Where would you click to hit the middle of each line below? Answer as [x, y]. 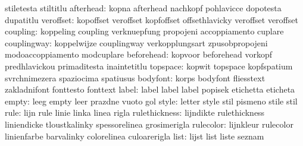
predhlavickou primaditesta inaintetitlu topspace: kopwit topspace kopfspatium [149, 66]
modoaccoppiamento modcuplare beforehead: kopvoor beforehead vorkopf [139, 54]
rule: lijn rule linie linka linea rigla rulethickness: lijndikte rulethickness [135, 112]
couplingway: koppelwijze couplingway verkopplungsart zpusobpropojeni [136, 42]
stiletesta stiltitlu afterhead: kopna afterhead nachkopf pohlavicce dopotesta [143, 8]
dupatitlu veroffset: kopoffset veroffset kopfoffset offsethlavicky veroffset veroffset [151, 19]
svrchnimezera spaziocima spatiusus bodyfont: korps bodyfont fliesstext [135, 77]
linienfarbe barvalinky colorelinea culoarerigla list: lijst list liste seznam [135, 136]
